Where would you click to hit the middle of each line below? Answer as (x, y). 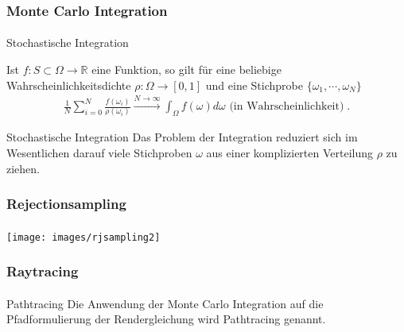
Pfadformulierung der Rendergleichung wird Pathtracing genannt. (166, 319)
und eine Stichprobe (254, 85)
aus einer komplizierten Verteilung (289, 152)
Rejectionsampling (66, 204)
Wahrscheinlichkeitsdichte (69, 85)
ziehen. (23, 168)
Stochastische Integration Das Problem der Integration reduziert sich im (182, 137)
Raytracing (43, 271)
